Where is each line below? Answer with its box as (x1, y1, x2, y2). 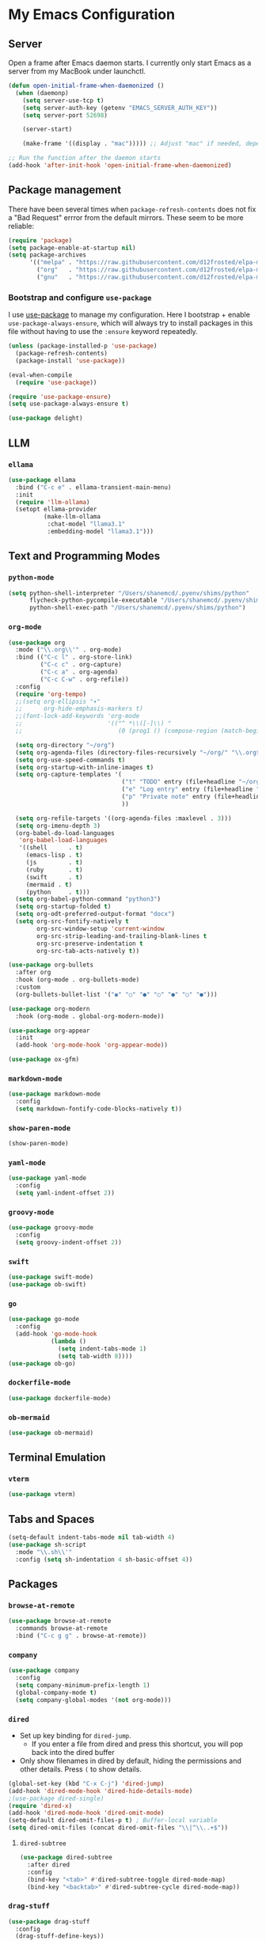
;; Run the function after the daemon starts (8, 154, 161, 162)
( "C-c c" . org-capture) (40, 661, 123, 669)
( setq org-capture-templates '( (15, 770, 123, 779)
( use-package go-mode (8, 1316, 80, 1324)
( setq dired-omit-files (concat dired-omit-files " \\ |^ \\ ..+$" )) (8, 1824, 228, 1832)
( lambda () (50, 1337, 87, 1345)
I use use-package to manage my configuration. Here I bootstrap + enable (8, 310, 251, 320)
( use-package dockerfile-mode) (8, 1394, 112, 1402)
